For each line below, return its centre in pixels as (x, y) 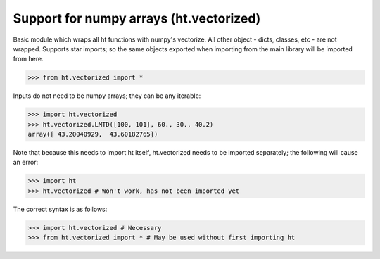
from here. (28, 59)
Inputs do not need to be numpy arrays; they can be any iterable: (107, 96)
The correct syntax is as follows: (60, 209)
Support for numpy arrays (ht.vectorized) (137, 18)
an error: (26, 163)
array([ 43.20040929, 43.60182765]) (93, 134)
